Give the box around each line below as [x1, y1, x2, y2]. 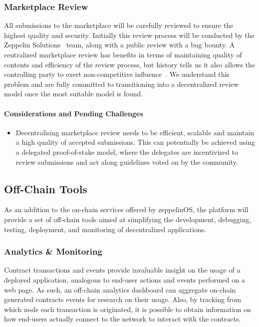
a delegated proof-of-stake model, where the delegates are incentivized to [15, 146, 238, 157]
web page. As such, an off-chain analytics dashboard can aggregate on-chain [4, 284, 236, 295]
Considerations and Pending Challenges [4, 108, 143, 118]
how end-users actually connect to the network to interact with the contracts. [4, 314, 241, 324]
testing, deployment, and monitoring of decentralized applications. [4, 224, 207, 234]
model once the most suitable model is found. [4, 88, 143, 99]
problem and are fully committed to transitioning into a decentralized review [4, 78, 239, 89]
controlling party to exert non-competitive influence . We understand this [4, 69, 230, 79]
